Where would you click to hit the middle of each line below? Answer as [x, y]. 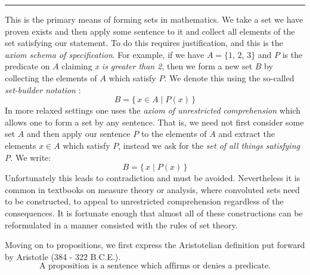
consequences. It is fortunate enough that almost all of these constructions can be [154, 213]
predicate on [27, 66]
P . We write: [28, 157]
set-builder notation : [43, 89]
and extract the [247, 134]
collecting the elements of [51, 77]
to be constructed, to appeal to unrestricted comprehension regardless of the [144, 201]
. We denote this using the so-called [229, 77]
